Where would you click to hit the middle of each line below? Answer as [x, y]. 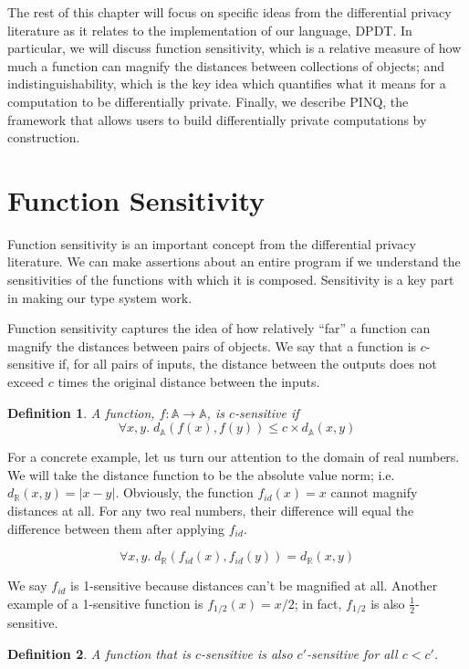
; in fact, [318, 603]
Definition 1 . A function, [81, 412]
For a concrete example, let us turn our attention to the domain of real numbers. [234, 457]
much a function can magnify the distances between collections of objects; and [226, 65]
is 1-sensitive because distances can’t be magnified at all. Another [254, 585]
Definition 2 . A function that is [99, 653]
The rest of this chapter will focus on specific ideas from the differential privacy [229, 12]
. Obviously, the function [184, 492]
